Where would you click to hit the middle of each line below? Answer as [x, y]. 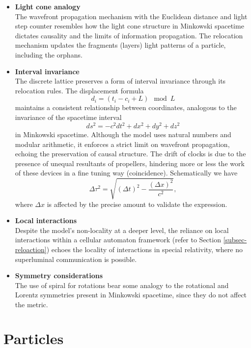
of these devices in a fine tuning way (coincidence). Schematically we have [126, 173]
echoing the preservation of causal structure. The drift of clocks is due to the [130, 154]
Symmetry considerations [59, 275]
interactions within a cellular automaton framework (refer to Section [118, 240]
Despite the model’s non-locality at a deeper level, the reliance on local [122, 230]
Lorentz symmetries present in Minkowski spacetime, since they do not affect [131, 295]
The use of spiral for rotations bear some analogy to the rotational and [122, 285]
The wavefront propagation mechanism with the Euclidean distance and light [131, 16]
